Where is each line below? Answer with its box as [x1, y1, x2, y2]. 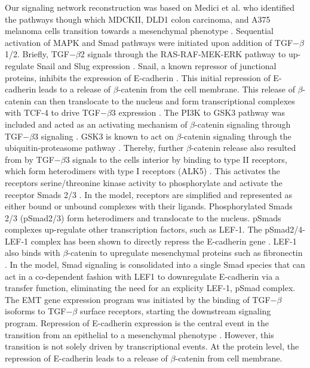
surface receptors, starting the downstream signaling [79, 305, 271, 317]
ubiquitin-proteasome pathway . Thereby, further [5, 141, 184, 154]
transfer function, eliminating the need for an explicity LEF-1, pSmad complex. [5, 282, 296, 294]
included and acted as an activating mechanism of [5, 117, 188, 130]
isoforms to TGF [5, 305, 66, 317]
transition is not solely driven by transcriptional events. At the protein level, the [5, 340, 299, 352]
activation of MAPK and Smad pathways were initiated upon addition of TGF [5, 36, 293, 48]
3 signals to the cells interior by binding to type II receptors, [65, 153, 287, 165]
